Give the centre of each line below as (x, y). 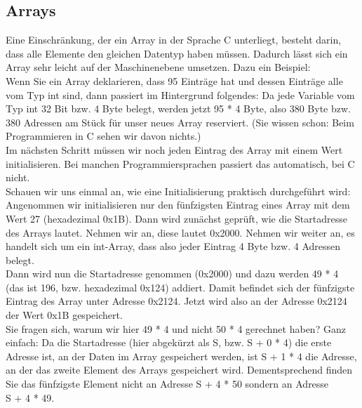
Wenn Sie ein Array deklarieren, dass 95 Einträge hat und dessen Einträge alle (174, 80)
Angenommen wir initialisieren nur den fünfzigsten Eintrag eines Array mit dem (178, 205)
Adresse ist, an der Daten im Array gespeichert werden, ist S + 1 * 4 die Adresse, (181, 356)
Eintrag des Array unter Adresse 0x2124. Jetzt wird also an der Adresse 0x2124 (176, 301)
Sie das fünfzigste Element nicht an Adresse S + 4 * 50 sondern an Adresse (167, 384)
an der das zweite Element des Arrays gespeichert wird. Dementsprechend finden (179, 370)
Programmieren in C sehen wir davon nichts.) (103, 136)
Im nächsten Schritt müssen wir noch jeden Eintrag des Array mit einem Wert (174, 149)
